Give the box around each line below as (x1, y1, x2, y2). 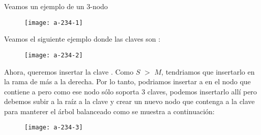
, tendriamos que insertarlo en (161, 66, 255, 77)
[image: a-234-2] (24, 51, 83, 59)
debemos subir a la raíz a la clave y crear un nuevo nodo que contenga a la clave (4, 96, 255, 107)
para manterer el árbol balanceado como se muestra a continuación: (4, 106, 215, 116)
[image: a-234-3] (24, 124, 83, 131)
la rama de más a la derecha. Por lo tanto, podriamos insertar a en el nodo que (4, 76, 251, 87)
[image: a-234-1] (24, 19, 83, 26)
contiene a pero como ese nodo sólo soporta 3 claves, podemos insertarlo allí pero (4, 86, 257, 96)
